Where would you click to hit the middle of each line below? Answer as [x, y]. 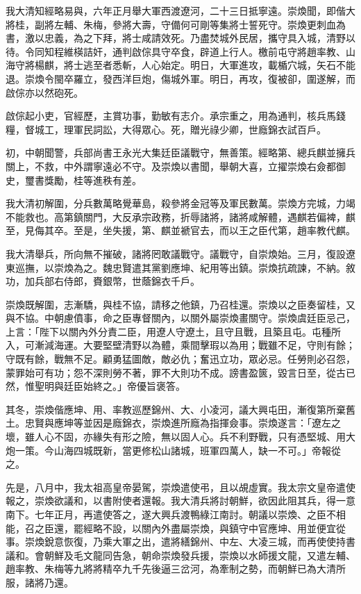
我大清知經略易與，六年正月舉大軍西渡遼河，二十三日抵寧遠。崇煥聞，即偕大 [180, 10]
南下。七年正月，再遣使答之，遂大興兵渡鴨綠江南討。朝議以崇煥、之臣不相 [176, 514]
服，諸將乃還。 [40, 582]
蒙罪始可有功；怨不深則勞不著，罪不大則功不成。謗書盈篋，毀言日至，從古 [176, 372]
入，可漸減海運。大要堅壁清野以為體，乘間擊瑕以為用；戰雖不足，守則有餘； [180, 345]
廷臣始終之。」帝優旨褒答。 [124, 386]
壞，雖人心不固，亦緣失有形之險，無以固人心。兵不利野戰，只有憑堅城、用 [176, 437]
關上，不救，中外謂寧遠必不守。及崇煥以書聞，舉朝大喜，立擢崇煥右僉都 [171, 166]
